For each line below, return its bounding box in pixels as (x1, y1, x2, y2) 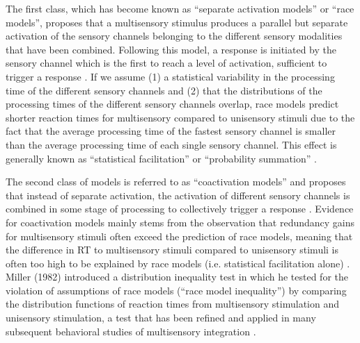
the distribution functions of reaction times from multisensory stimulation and (6, 296, 339, 311)
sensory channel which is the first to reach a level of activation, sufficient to (6, 56, 327, 70)
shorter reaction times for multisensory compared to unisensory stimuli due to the (6, 110, 355, 124)
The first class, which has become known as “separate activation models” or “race (6, 1, 354, 15)
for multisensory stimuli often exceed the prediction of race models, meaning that (6, 228, 353, 243)
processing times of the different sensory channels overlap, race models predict (6, 97, 339, 111)
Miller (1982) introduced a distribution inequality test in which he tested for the (6, 269, 348, 284)
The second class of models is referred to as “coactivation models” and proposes (6, 174, 346, 189)
